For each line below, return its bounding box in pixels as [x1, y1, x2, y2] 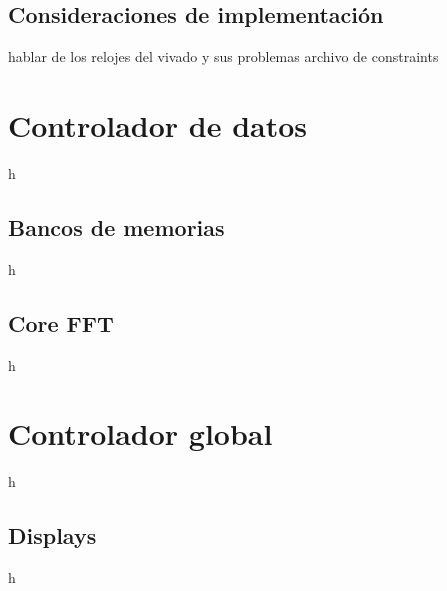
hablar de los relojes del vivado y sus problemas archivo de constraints [8, 46, 439, 67]
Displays [8, 520, 97, 551]
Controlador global [8, 413, 273, 454]
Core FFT [8, 307, 114, 338]
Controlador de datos [8, 104, 308, 145]
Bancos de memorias [8, 211, 225, 242]
